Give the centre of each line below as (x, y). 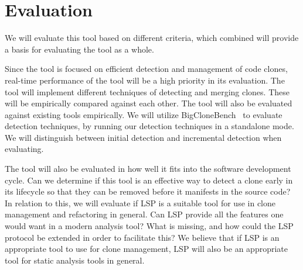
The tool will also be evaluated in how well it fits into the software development (148, 169)
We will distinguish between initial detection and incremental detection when (143, 137)
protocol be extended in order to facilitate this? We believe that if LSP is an (142, 237)
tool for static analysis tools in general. (75, 260)
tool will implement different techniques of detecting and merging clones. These (147, 91)
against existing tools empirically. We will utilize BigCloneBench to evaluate (144, 114)
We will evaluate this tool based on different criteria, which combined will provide (152, 38)
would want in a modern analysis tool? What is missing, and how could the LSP (149, 226)
